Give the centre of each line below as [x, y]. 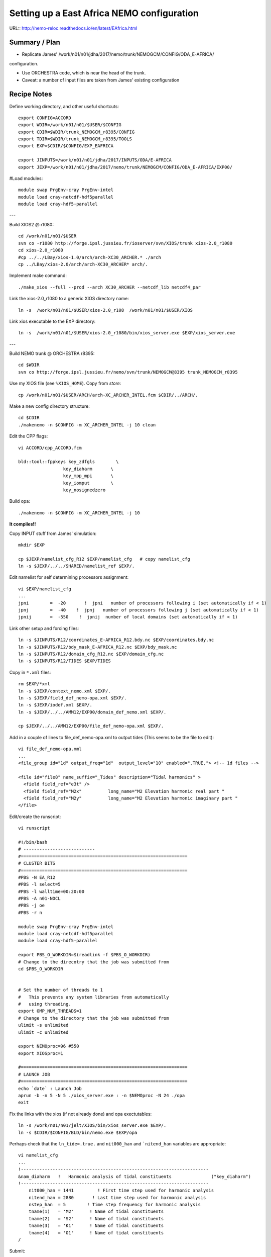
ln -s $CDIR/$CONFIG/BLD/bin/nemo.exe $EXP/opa [78, 1132]
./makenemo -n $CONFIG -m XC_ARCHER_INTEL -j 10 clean [87, 425]
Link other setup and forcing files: [44, 628]
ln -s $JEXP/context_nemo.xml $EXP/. [65, 691]
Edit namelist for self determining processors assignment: [69, 577]
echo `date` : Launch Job [50, 1088]
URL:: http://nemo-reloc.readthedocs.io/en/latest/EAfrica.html [73, 28]
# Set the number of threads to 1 [60, 990]
